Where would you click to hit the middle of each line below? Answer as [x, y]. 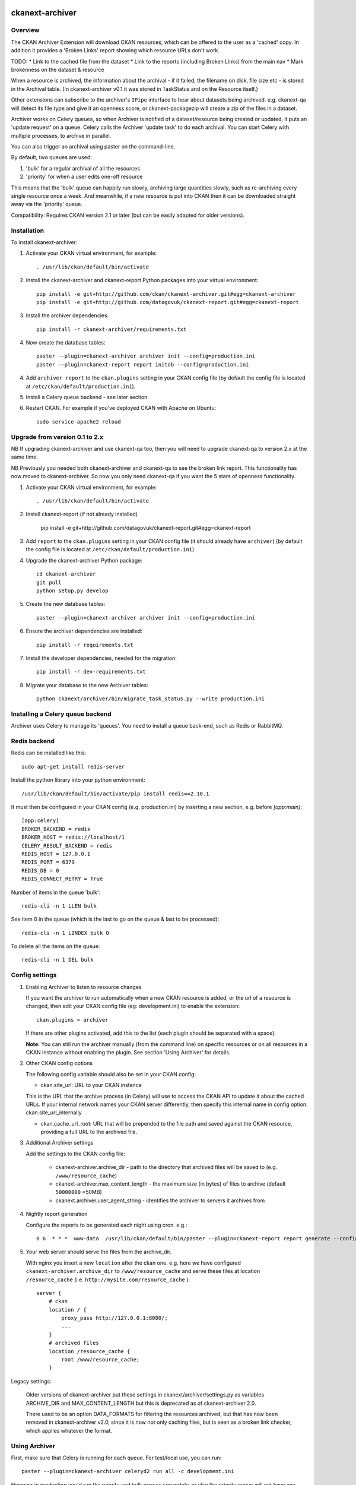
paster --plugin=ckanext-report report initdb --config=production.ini [143, 364]
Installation [28, 230]
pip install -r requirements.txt [85, 645]
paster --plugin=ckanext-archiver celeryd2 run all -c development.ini [128, 1471]
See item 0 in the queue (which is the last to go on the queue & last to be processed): [115, 919]
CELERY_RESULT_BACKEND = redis [67, 846]
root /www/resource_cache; [101, 1360]
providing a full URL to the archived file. [89, 1132]
